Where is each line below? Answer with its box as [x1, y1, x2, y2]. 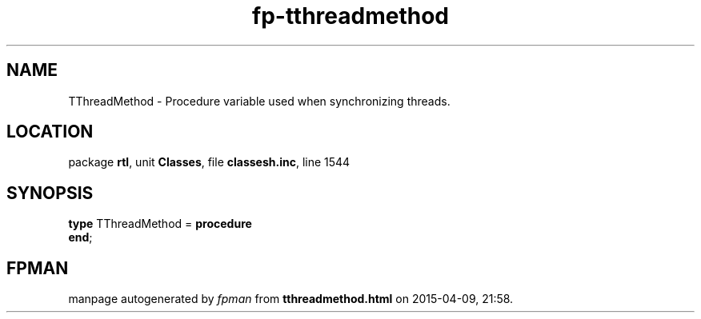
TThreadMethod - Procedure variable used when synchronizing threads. [68, 94, 451, 108]
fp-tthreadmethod [252, 2, 449, 30]
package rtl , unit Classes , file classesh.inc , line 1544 [68, 155, 350, 169]
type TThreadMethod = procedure [68, 217, 252, 231]
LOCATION [6, 122, 94, 142]
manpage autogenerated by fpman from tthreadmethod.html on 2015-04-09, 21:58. [68, 292, 514, 306]
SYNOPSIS [6, 182, 94, 203]
